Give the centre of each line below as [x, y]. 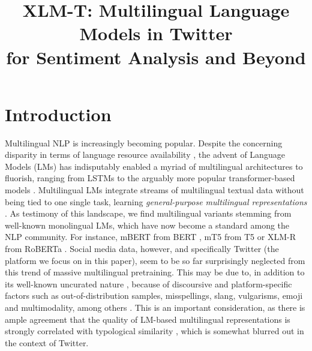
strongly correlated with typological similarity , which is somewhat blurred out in [154, 331]
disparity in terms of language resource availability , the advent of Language [145, 154]
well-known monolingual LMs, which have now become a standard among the [147, 225]
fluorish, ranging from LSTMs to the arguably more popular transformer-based [150, 178]
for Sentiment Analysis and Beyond [156, 57]
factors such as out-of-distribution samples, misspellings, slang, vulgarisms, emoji [154, 295]
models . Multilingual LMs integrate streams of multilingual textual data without [154, 190]
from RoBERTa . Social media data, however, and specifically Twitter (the [142, 249]
